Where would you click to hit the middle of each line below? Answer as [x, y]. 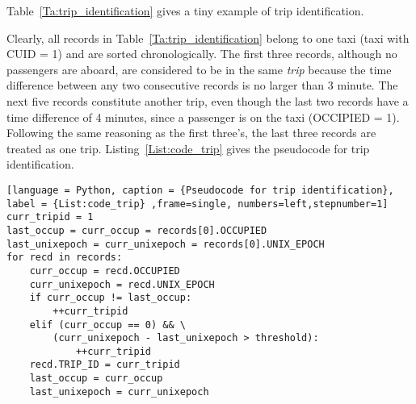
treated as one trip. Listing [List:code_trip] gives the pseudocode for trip [188, 148]
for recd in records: [65, 258]
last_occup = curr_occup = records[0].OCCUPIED [137, 230]
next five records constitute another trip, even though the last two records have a [208, 100]
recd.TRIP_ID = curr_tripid [105, 365]
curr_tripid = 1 [50, 217]
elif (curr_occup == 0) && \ [107, 325]
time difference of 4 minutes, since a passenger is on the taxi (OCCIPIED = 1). [203, 117]
